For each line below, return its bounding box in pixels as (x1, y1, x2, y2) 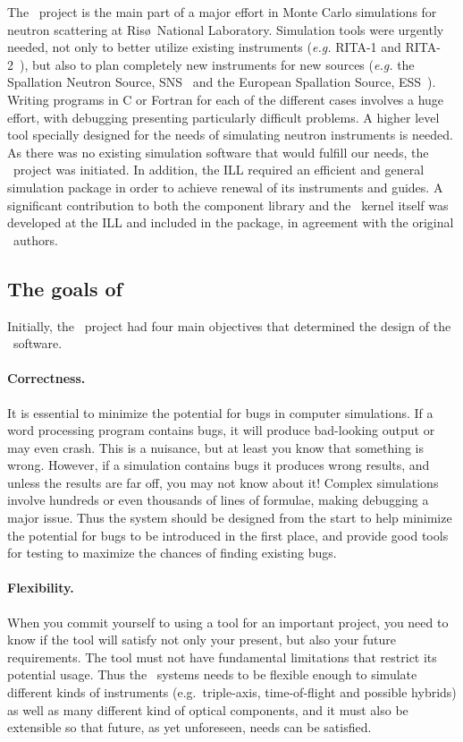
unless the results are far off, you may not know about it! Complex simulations (7, 473, 439, 491)
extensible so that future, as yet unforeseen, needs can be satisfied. (7, 718, 372, 737)
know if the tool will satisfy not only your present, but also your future (7, 630, 396, 649)
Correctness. (7, 369, 86, 388)
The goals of (7, 274, 122, 302)
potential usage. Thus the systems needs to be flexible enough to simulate (7, 665, 417, 684)
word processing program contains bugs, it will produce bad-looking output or (7, 421, 435, 439)
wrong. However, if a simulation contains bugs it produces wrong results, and (7, 456, 430, 474)
